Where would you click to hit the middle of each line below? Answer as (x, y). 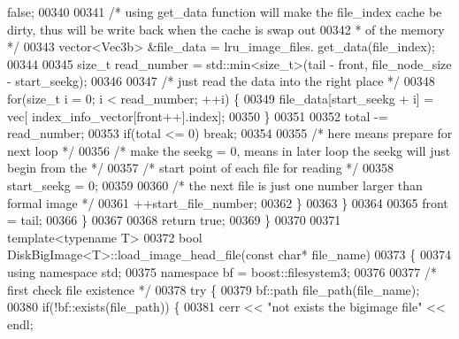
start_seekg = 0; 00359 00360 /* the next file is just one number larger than (215, 185)
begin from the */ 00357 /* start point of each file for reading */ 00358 (200, 168)
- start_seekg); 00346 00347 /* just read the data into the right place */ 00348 (221, 81)
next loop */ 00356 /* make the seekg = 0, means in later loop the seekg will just (229, 150)
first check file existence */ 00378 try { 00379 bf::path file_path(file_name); (214, 289)
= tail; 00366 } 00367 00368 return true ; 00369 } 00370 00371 (174, 220)
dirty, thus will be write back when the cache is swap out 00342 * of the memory (226, 29)
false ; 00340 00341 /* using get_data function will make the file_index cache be (225, 12)
